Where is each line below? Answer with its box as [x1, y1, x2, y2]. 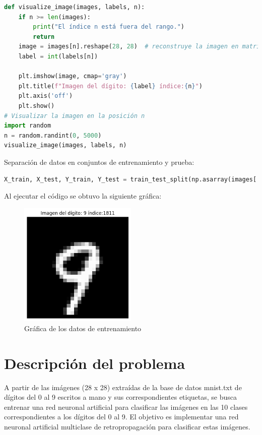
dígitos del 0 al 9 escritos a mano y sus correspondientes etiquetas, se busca [4, 392, 237, 402]
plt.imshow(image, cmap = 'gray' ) [18, 73, 127, 80]
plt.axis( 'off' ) [18, 92, 73, 100]
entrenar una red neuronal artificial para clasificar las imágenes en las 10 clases [4, 401, 248, 412]
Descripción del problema [4, 352, 185, 373]
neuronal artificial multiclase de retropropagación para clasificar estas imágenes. [4, 421, 250, 431]
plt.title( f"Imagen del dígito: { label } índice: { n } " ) [18, 82, 203, 90]
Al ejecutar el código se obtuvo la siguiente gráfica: [4, 191, 162, 201]
